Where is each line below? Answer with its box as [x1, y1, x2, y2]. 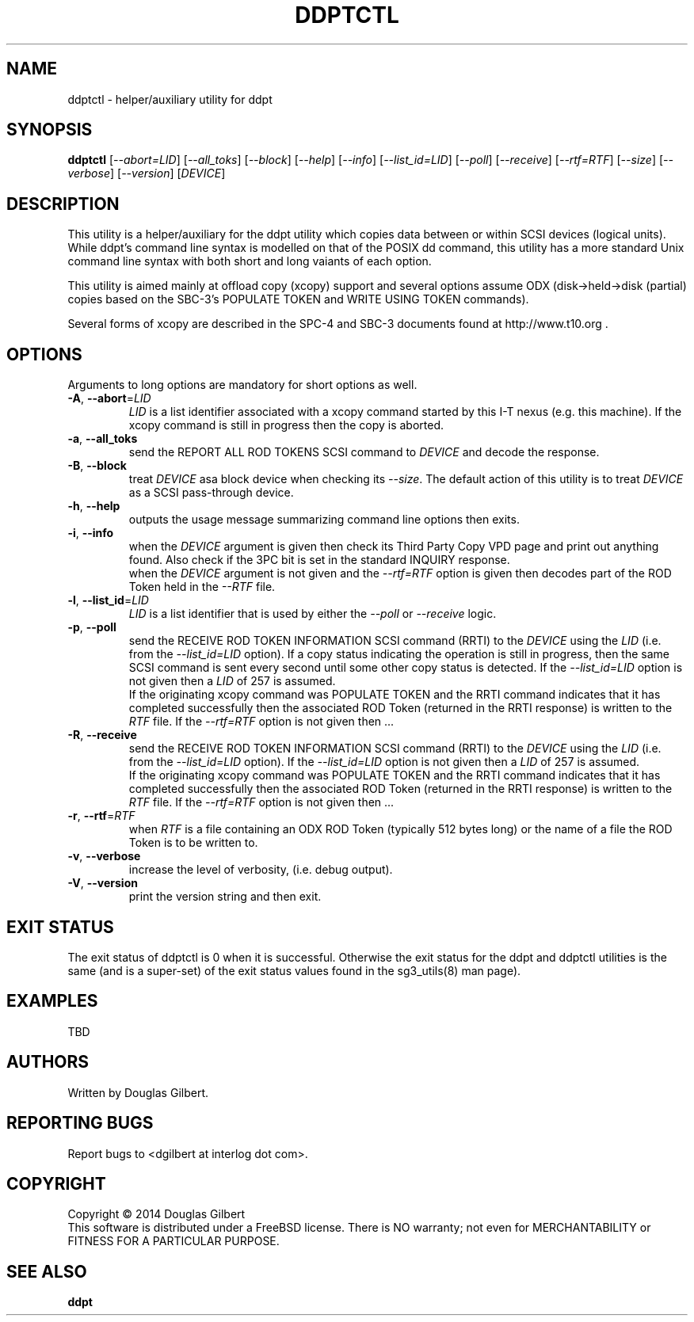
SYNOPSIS [6, 120, 93, 140]
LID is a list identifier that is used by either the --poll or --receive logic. [128, 607, 497, 621]
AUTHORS [6, 1052, 90, 1072]
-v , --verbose [67, 849, 141, 863]
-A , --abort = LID [67, 391, 151, 406]
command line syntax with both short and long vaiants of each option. [67, 254, 432, 269]
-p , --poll [67, 620, 116, 634]
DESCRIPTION [6, 193, 120, 214]
